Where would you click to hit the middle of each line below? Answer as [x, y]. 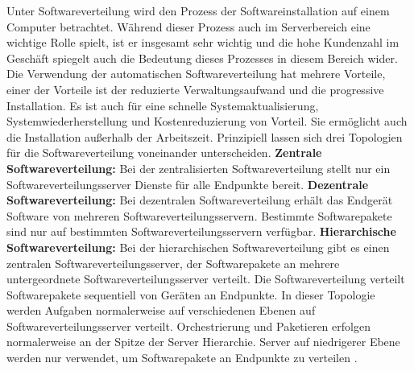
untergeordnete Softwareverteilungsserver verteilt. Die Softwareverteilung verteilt [206, 279]
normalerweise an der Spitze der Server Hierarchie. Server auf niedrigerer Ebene [203, 342]
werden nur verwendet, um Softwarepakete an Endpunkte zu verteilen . [182, 358]
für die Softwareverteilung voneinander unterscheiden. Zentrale [164, 153]
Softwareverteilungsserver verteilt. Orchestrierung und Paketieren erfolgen [188, 326]
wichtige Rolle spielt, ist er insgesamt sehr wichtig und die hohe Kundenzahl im [203, 42]
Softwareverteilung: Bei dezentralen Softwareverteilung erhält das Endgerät [200, 200]
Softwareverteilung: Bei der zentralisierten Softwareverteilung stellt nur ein [199, 168]
